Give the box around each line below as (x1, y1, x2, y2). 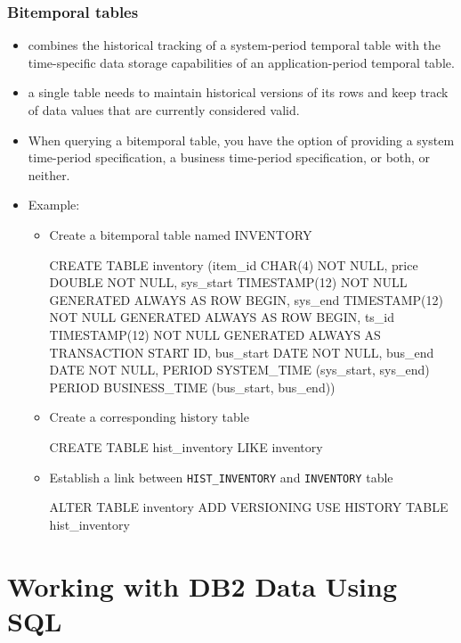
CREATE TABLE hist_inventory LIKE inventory (49, 437, 323, 456)
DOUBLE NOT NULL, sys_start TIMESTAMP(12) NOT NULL (49, 273, 408, 292)
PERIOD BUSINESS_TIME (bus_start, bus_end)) (49, 377, 336, 396)
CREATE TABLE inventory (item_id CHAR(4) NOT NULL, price (49, 255, 418, 274)
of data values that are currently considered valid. (28, 101, 300, 119)
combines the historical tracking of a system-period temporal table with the (28, 36, 441, 54)
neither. (28, 165, 70, 184)
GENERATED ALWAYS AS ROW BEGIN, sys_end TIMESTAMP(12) (49, 290, 443, 309)
